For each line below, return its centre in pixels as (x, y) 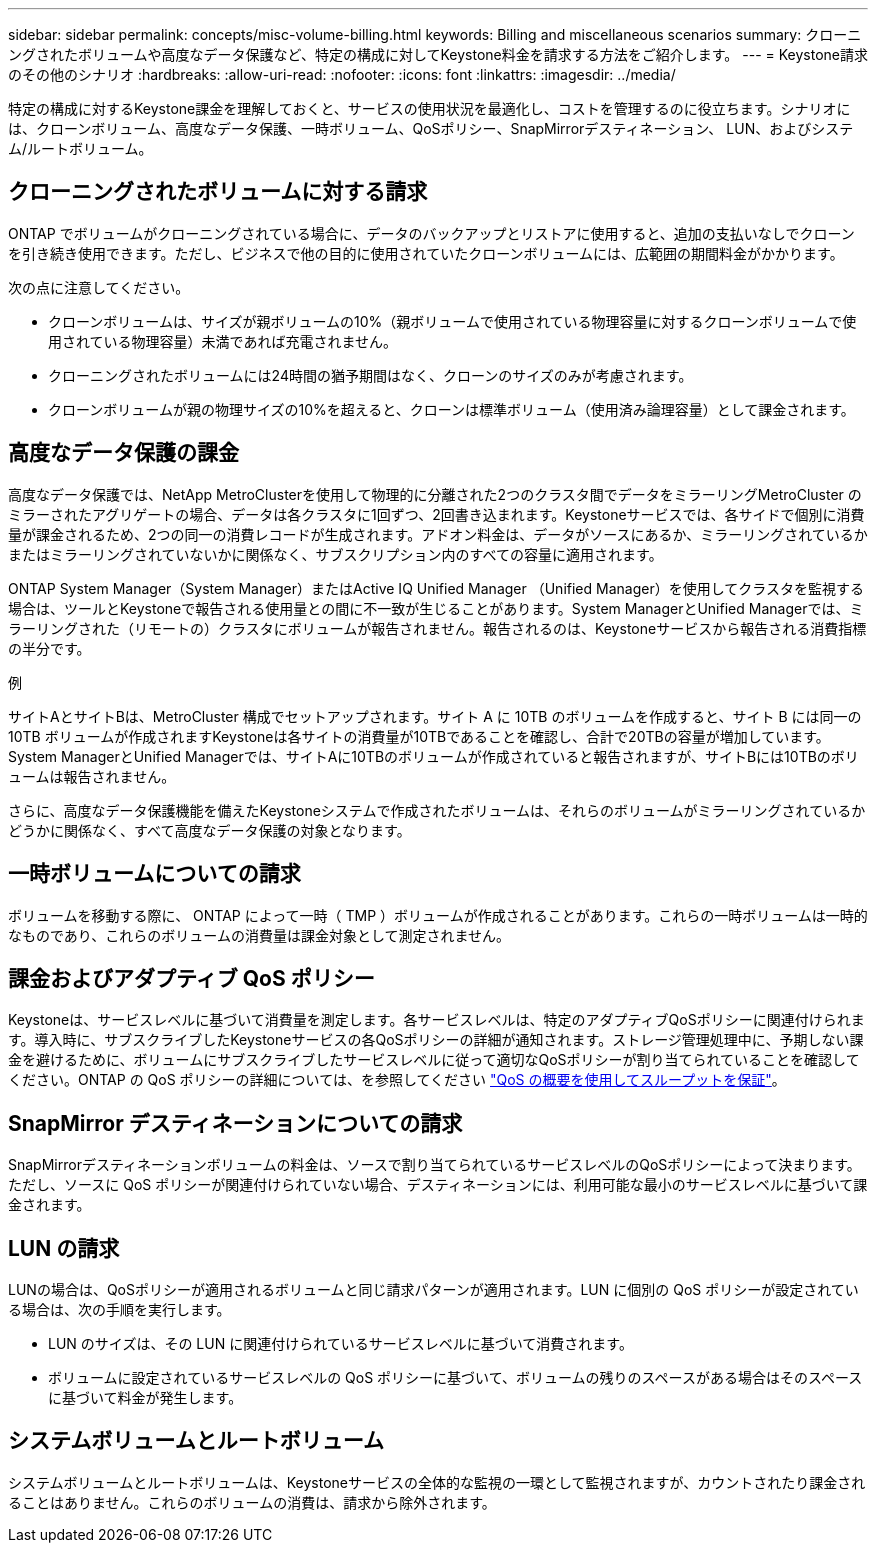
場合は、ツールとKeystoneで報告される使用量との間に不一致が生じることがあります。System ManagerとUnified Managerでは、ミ (436, 608)
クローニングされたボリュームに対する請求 (218, 192)
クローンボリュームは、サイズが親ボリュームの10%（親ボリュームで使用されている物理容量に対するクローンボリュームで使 (452, 321)
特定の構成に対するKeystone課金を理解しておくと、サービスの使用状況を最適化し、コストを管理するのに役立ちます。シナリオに (429, 108)
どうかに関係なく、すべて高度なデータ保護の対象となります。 (209, 830)
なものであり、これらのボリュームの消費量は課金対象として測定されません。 (259, 935)
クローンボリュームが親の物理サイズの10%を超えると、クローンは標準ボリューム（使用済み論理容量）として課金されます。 (451, 409)
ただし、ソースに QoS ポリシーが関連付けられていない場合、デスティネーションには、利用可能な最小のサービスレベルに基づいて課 (438, 1185)
